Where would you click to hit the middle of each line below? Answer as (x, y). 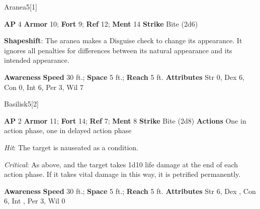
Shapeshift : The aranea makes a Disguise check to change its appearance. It (123, 40)
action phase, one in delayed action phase (68, 130)
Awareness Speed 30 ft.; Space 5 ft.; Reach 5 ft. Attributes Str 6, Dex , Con (130, 191)
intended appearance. (37, 60)
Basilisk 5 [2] (21, 104)
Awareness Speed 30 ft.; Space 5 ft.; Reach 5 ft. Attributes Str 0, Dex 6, (124, 77)
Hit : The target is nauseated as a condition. (71, 147)
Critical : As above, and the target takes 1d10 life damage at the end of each (121, 164)
